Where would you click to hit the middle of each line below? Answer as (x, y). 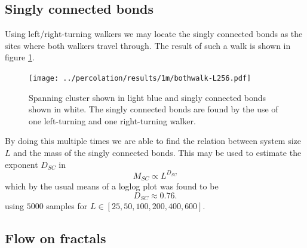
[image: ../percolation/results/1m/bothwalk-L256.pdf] (140, 78)
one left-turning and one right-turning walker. (112, 120)
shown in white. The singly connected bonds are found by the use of (153, 109)
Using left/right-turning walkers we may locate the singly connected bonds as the (154, 34)
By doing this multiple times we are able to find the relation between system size (153, 141)
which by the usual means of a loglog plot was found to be (112, 186)
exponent (22, 164)
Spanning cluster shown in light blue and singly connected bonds (148, 97)
